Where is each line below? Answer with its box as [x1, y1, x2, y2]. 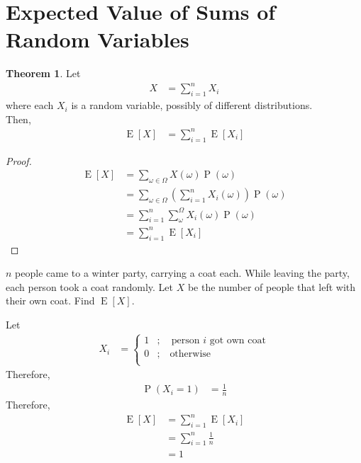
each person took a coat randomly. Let [6, 279, 174, 294]
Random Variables [6, 25, 189, 54]
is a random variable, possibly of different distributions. [71, 98, 313, 113]
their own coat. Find [6, 293, 95, 308]
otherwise [170, 348, 211, 359]
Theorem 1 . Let [6, 66, 81, 81]
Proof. [6, 153, 32, 168]
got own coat [209, 335, 266, 345]
